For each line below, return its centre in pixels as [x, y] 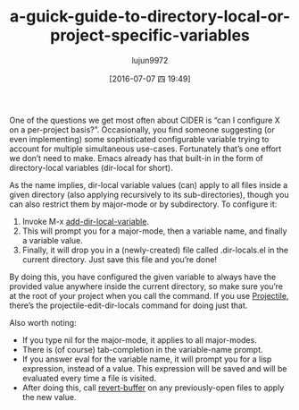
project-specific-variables [150, 35]
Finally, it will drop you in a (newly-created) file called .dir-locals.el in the [155, 250]
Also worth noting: [43, 322]
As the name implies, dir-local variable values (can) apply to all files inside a [149, 184]
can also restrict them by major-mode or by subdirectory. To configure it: [143, 204]
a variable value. [52, 240]
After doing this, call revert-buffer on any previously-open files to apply [153, 388]
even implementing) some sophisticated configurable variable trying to [139, 139]
